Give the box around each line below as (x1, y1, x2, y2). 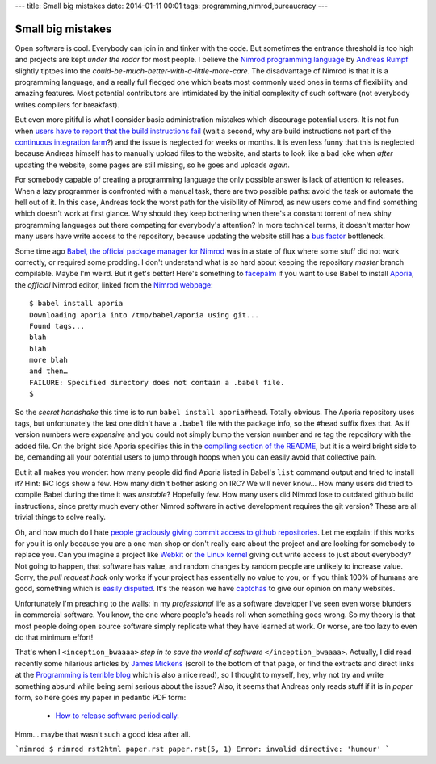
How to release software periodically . (55, 711, 179, 720)
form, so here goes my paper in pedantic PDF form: (15, 693, 187, 702)
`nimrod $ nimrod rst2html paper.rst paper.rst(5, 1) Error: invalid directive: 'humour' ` (15, 745, 390, 754)
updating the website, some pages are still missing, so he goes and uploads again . (15, 160, 291, 170)
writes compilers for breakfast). (15, 99, 120, 109)
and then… (29, 367, 68, 376)
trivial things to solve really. (15, 513, 107, 523)
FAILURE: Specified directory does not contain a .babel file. (29, 378, 285, 387)
